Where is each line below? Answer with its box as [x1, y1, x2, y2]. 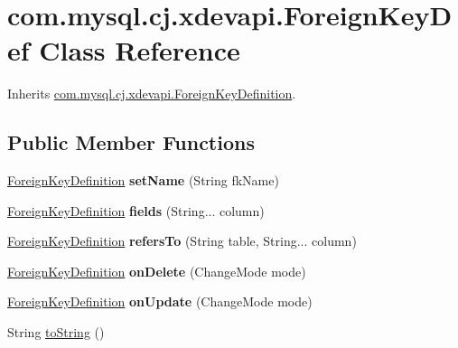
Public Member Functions [7, 128, 255, 156]
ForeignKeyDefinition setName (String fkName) [7, 171, 279, 190]
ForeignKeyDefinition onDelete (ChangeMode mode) [7, 261, 306, 280]
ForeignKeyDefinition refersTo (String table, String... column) [7, 231, 357, 250]
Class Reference [39, 32, 240, 69]
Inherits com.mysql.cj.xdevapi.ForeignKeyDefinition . [7, 84, 296, 103]
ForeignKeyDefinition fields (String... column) [7, 201, 265, 220]
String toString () [7, 323, 105, 342]
